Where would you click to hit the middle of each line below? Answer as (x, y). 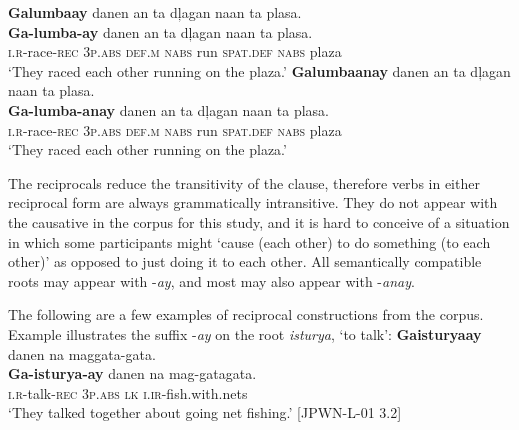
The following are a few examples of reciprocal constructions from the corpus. (246, 314)
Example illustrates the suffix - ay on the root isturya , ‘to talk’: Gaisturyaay (245, 333)
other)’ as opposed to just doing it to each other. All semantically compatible (245, 261)
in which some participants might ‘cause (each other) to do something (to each (249, 241)
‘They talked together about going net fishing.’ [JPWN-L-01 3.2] (205, 412)
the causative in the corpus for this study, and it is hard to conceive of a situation (259, 221)
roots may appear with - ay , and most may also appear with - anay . (211, 280)
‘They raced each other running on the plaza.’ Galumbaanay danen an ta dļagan (259, 70)
